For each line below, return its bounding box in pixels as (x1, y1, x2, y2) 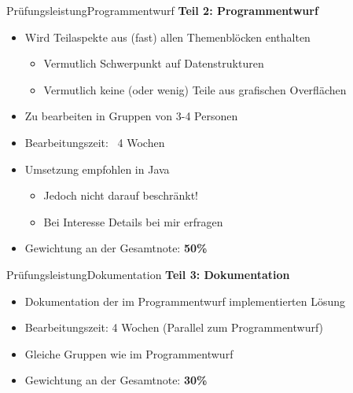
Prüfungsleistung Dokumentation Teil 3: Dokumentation (6, 266, 290, 282)
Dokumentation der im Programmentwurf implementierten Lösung (24, 292, 346, 309)
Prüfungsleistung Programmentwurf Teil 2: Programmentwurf (6, 2, 318, 18)
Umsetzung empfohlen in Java (24, 160, 170, 177)
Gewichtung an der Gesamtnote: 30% (24, 372, 208, 388)
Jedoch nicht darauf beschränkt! (43, 187, 198, 204)
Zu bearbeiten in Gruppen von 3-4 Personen (24, 108, 238, 124)
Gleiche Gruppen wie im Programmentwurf (24, 345, 233, 362)
